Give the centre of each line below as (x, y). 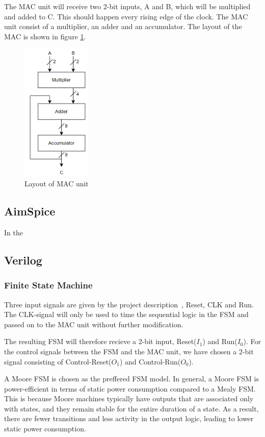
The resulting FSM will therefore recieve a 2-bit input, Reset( (100, 341)
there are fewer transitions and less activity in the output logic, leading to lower (129, 418)
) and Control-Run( (150, 361)
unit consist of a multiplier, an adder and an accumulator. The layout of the (123, 26)
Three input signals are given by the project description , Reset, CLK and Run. (129, 304)
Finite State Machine (48, 285)
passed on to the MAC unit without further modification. (94, 324)
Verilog (23, 260)
